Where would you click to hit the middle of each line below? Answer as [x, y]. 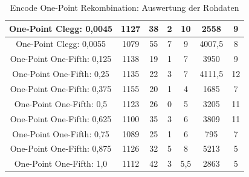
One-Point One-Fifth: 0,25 [61, 74]
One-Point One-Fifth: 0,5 [61, 103]
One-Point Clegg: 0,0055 [61, 44]
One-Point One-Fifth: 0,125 [61, 59]
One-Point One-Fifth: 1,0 [61, 163]
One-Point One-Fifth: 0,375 [61, 88]
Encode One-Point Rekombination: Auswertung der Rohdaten [124, 7]
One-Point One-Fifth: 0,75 [61, 133]
